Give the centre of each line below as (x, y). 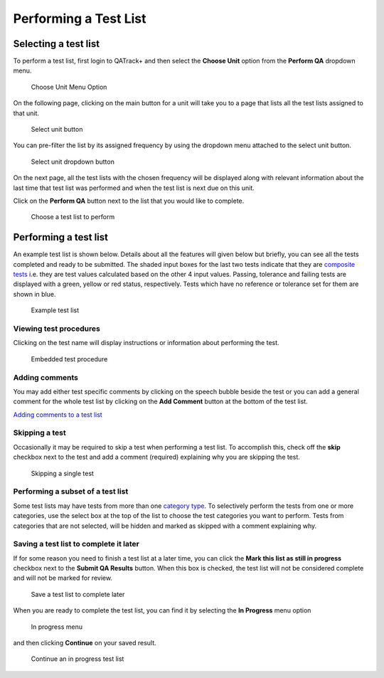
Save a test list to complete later (78, 594)
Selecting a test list (56, 44)
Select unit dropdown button (73, 161)
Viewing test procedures (57, 329)
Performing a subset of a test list (71, 492)
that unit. (26, 113)
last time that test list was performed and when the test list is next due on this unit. (134, 188)
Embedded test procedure (69, 359)
